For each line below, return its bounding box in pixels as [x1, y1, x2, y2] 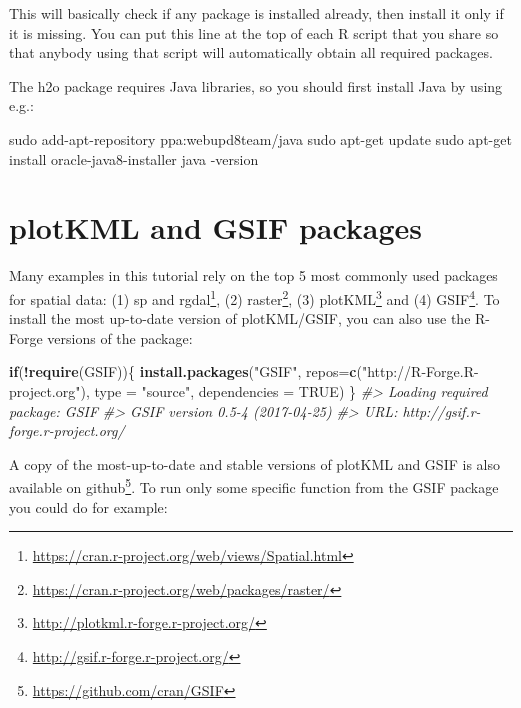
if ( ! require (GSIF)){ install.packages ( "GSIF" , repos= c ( [9, 361, 362, 382]
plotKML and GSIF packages [9, 207, 423, 248]
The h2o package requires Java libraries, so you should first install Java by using [9, 75, 503, 96]
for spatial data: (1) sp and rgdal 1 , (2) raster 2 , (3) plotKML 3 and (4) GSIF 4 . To [9, 285, 500, 309]
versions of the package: [47, 327, 193, 348]
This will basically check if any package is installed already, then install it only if [9, 3, 504, 23]
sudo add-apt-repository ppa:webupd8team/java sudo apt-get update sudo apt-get [9, 128, 512, 149]
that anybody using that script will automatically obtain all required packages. [9, 42, 493, 63]
